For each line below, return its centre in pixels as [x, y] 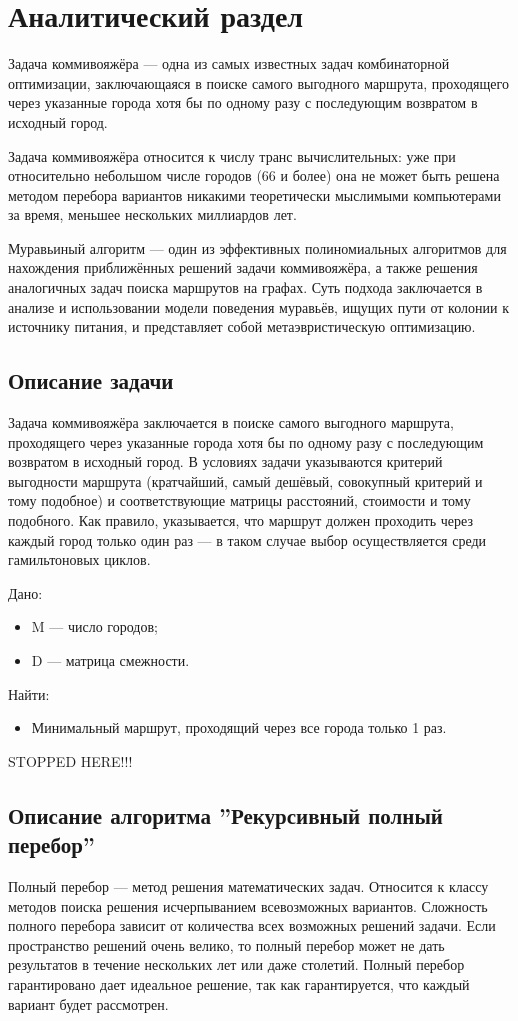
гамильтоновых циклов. [79, 559]
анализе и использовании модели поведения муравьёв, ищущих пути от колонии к [258, 306]
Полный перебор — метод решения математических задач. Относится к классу [248, 885]
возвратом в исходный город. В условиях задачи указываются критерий [225, 461]
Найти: [29, 693]
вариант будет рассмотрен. [88, 1003]
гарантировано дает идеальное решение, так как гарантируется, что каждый [239, 983]
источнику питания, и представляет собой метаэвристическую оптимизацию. [242, 326]
